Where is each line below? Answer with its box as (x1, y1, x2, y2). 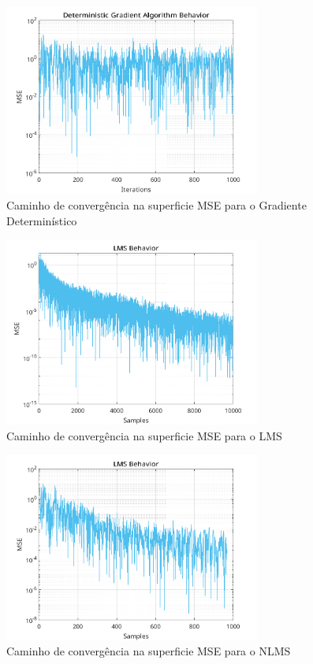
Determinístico (6, 212, 77, 228)
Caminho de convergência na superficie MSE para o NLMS (6, 643, 291, 659)
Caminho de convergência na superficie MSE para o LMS (6, 427, 282, 443)
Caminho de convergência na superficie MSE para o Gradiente (6, 197, 307, 213)
